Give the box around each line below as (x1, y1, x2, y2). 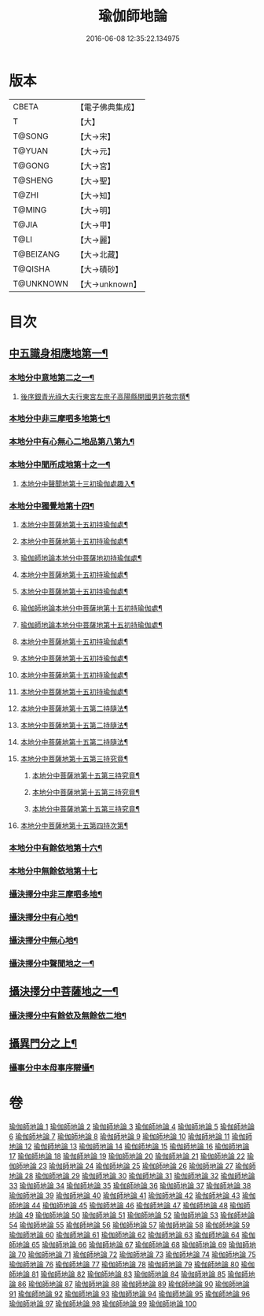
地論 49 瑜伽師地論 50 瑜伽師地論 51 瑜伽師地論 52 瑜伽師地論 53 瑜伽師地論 (9, 1211, 255, 1220)
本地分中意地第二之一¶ (9, 372, 95, 383)
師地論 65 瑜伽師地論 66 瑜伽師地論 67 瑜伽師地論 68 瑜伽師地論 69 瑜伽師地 (9, 1240, 257, 1250)
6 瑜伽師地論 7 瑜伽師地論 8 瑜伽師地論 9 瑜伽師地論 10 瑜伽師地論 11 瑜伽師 (9, 1132, 253, 1141)
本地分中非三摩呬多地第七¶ (9, 413, 111, 424)
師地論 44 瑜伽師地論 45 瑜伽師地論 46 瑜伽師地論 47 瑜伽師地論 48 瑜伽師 (9, 1201, 251, 1211)
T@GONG (13, 160, 49, 171)
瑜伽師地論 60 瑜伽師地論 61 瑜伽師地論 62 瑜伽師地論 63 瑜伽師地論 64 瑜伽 (9, 1230, 256, 1240)
